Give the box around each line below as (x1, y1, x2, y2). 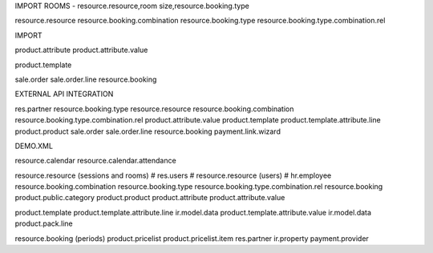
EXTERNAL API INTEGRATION (14, 89, 114, 99)
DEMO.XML (14, 141, 54, 151)
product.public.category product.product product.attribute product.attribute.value (14, 193, 285, 203)
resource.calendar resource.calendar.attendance (14, 156, 176, 166)
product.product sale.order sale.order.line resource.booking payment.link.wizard (14, 127, 281, 136)
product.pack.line (14, 219, 73, 228)
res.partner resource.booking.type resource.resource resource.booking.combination (14, 104, 294, 114)
